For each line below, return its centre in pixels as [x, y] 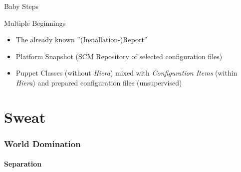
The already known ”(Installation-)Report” [82, 40]
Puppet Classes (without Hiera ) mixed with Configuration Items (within [126, 73]
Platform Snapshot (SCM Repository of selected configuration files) [119, 56]
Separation [23, 164]
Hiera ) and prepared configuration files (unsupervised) [99, 82]
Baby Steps [21, 6]
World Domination [42, 143]
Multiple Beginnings [35, 23]
